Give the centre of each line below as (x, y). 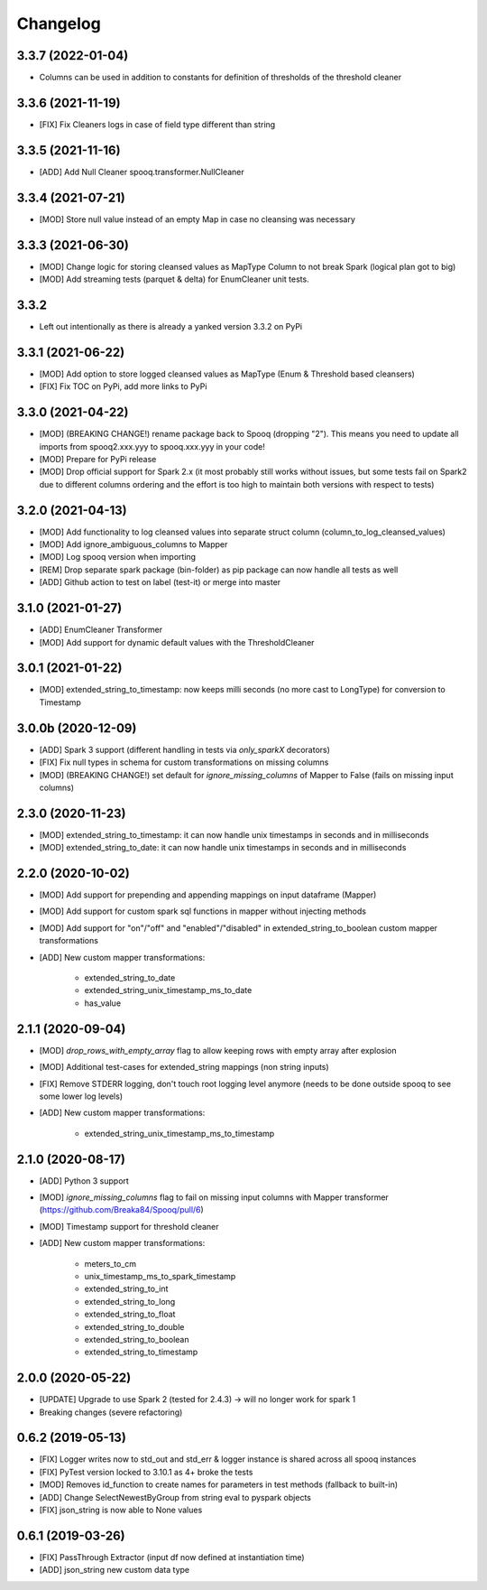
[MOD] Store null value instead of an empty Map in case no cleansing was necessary (198, 219)
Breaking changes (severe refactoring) (111, 1412)
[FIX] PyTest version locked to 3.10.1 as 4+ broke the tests (146, 1472)
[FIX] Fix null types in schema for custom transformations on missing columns (184, 762)
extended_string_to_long (130, 1301)
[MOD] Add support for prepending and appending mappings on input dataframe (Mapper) (208, 895)
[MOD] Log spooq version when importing (118, 557)
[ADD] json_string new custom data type (115, 1570)
